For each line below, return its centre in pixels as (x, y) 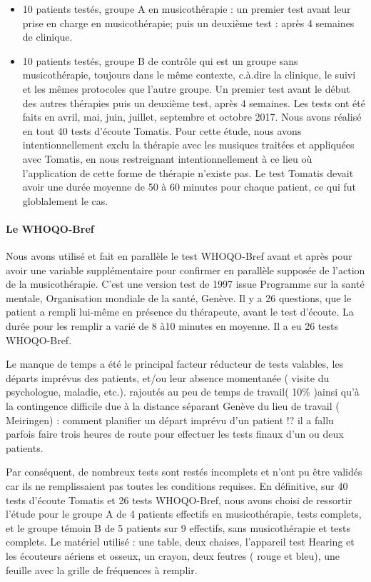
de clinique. (47, 37)
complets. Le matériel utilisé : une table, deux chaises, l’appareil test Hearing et (180, 542)
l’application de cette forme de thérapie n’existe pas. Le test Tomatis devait (188, 172)
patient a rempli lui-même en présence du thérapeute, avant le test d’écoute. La (180, 312)
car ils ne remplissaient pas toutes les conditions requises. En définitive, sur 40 (177, 486)
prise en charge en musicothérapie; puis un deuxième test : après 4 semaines (188, 22)
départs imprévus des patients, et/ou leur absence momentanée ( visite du (168, 377)
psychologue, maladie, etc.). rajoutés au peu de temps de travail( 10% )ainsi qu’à (183, 392)
